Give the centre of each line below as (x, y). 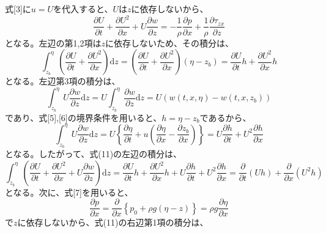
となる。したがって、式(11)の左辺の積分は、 (94, 153)
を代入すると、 (83, 9)
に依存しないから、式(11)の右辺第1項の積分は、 (113, 222)
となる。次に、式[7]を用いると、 (69, 192)
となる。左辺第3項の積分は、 (63, 81)
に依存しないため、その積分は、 (169, 43)
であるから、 (225, 117)
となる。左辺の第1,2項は (53, 43)
